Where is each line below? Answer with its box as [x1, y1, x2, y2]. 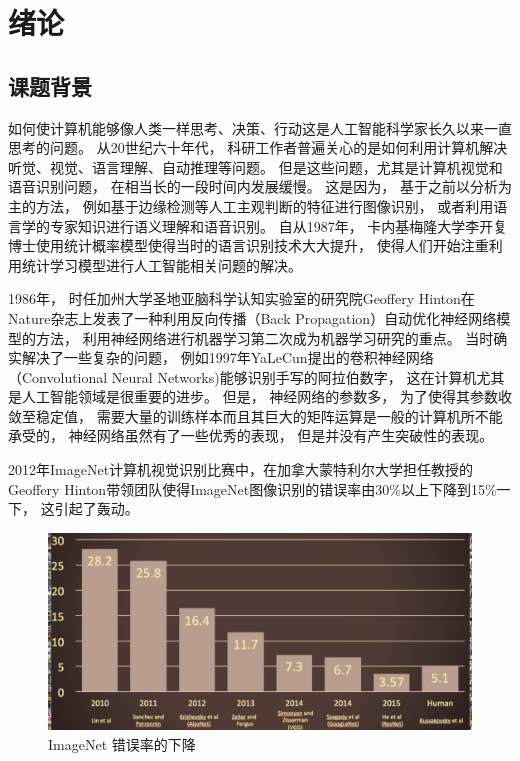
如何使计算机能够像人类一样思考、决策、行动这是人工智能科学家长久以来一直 [8, 117, 512, 138]
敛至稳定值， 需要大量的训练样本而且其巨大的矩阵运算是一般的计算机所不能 [8, 405, 503, 426]
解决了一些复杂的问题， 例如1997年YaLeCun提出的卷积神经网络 [21, 347, 434, 368]
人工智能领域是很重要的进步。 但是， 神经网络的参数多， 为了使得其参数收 [21, 386, 512, 407]
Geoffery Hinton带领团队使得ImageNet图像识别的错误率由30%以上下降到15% [8, 478, 497, 499]
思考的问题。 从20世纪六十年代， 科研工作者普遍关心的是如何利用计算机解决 [8, 137, 508, 158]
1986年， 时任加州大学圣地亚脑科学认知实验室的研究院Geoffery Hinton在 [8, 288, 475, 309]
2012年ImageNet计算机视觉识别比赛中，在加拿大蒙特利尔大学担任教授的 [8, 459, 474, 480]
